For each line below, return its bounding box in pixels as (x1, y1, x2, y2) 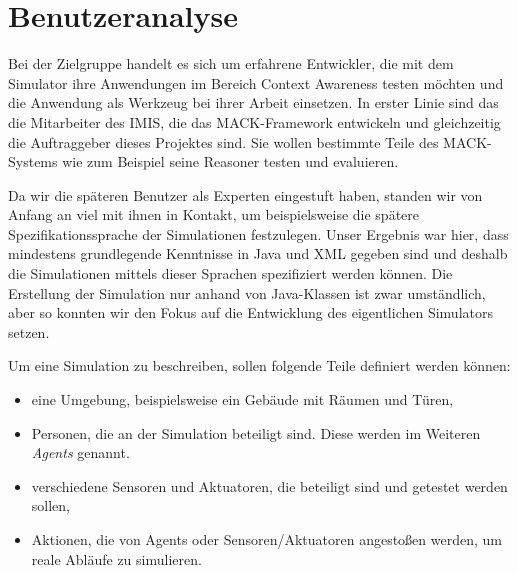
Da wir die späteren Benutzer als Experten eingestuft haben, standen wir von (8, 184, 483, 205)
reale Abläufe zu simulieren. (31, 548, 202, 569)
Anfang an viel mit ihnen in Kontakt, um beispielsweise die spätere (8, 204, 420, 225)
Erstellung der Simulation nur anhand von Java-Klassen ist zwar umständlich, (8, 282, 486, 303)
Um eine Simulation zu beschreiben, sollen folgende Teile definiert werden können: (8, 355, 511, 376)
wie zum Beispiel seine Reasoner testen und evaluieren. (62, 151, 399, 172)
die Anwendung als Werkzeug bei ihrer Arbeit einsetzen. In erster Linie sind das (8, 92, 499, 113)
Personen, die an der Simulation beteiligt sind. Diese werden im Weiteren (31, 422, 481, 443)
